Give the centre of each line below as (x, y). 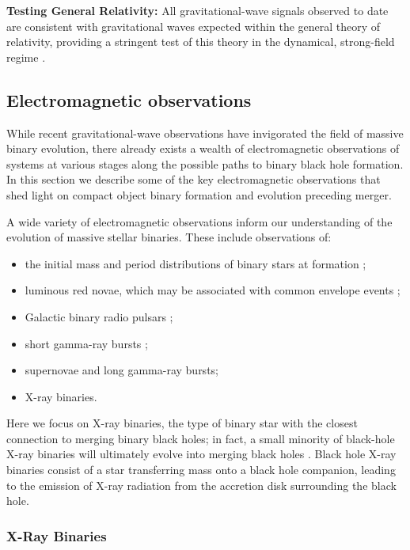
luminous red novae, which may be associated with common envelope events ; (213, 290)
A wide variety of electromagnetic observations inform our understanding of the (199, 221)
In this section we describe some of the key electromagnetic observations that (194, 179)
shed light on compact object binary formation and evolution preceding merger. (199, 194)
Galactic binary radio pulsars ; (99, 316)
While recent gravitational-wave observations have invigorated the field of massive (205, 133)
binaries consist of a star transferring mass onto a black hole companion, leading (201, 470)
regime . (26, 57)
